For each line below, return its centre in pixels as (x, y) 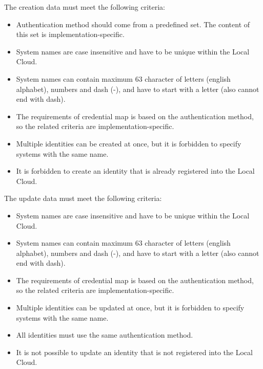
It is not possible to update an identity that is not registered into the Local (134, 352)
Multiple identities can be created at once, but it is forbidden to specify (129, 143)
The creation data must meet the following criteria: (85, 7)
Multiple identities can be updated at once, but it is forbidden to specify (130, 308)
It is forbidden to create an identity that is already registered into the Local (135, 171)
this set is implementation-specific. (70, 34)
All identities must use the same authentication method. (105, 335)
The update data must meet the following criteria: (83, 198)
